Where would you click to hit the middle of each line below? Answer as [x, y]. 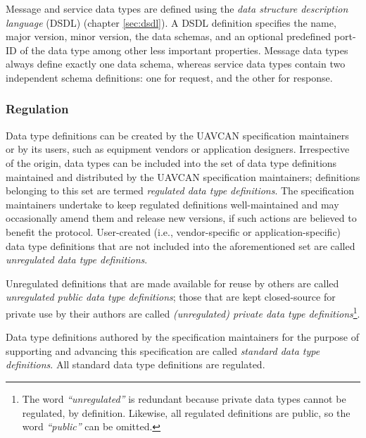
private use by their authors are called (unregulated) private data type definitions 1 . [183, 312]
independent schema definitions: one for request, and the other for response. [169, 77]
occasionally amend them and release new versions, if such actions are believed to [181, 218]
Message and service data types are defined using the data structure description [177, 8]
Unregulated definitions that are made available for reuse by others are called [172, 283]
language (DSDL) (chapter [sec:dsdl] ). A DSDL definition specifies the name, [171, 22]
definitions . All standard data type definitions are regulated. [135, 364]
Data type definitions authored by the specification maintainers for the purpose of [182, 337]
